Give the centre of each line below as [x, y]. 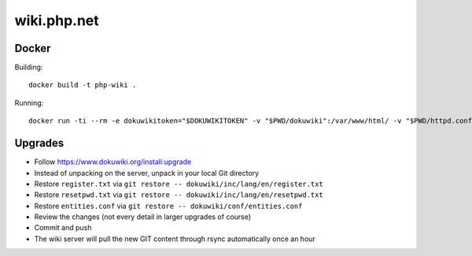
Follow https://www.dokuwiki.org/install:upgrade [113, 162]
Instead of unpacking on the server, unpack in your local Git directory [147, 173]
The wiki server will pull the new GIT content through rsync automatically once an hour [175, 239]
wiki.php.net [57, 20]
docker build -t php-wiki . [83, 85]
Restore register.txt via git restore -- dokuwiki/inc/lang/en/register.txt [179, 184]
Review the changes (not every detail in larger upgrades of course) [143, 217]
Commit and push [63, 228]
